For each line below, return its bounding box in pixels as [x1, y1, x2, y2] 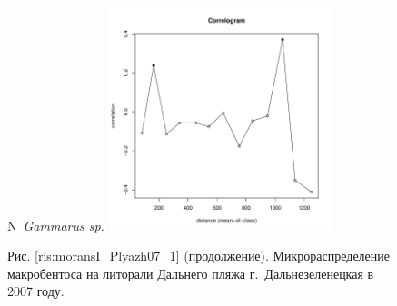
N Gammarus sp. [7, 215, 104, 234]
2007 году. [7, 281, 65, 301]
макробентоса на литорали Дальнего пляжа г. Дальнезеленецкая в [7, 263, 374, 282]
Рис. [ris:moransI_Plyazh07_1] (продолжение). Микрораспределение [7, 246, 391, 265]
